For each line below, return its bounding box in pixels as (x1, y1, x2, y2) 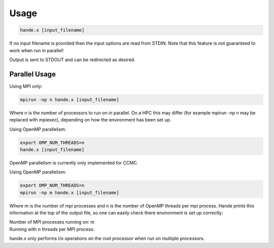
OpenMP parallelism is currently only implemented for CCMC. (9, 159, 139, 166)
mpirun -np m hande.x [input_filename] (20, 190, 119, 195)
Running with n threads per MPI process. (9, 226, 95, 232)
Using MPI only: (9, 83, 43, 89)
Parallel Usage (9, 70, 56, 78)
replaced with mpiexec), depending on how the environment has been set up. (9, 117, 172, 123)
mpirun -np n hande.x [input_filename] (20, 97, 119, 102)
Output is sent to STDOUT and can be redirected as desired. (9, 56, 135, 63)
